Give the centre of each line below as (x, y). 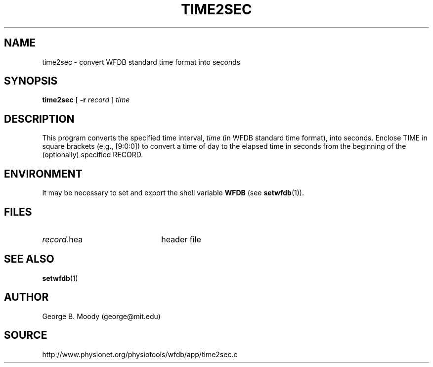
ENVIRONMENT (43, 174)
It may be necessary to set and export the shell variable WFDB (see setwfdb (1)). (173, 193)
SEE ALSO (29, 259)
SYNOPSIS (31, 81)
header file (181, 239)
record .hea (63, 239)
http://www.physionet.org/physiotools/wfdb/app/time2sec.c (140, 354)
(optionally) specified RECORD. (93, 155)
